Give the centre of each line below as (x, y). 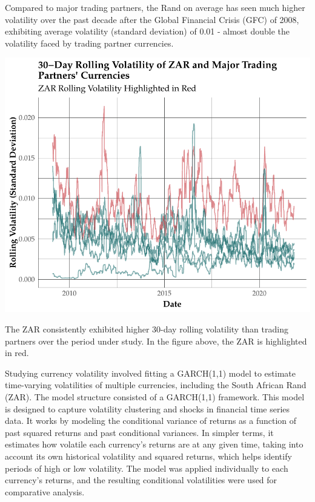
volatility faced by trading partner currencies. (89, 43)
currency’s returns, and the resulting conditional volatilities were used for (141, 480)
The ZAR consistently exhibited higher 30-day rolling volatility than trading (147, 329)
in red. (17, 353)
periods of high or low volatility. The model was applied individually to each (147, 468)
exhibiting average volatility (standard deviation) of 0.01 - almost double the (148, 31)
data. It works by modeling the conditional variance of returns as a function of (151, 421)
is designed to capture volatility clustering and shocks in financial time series (148, 408)
